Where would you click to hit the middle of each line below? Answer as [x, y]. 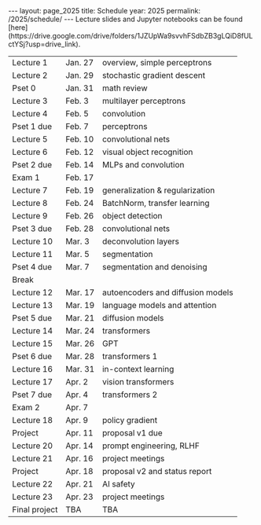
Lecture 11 [33, 254]
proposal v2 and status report [157, 471]
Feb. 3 [77, 101]
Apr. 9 [77, 420]
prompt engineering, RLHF [151, 446]
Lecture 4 [30, 114]
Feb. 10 [80, 139]
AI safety [118, 484]
